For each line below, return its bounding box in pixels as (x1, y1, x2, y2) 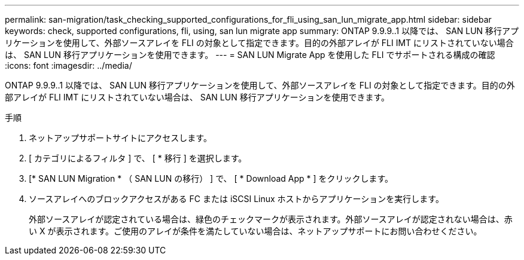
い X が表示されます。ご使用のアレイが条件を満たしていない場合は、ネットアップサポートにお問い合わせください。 (29, 226, 482, 236)
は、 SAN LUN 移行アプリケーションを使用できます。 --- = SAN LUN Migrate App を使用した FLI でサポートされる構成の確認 (5, 50, 495, 60)
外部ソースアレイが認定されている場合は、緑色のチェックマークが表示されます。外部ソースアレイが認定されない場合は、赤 (29, 214, 513, 224)
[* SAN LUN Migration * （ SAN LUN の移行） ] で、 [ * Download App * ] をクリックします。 (29, 173, 394, 183)
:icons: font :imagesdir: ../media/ (5, 60, 132, 71)
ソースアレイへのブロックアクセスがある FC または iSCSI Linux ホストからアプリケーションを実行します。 (29, 194, 444, 204)
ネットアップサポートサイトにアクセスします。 (29, 133, 212, 143)
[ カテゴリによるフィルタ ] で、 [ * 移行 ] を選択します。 (29, 153, 247, 163)
